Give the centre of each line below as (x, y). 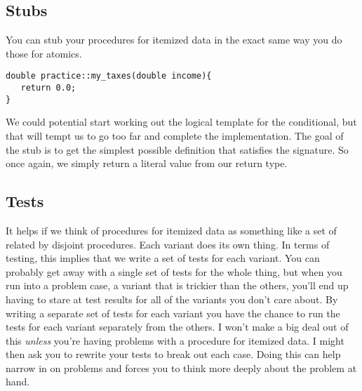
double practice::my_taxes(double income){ (109, 76)
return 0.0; (48, 88)
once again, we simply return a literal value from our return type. (147, 163)
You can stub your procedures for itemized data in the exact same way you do (174, 40)
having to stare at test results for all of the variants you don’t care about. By (172, 299)
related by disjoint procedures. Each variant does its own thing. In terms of (168, 244)
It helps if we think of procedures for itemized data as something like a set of (171, 230)
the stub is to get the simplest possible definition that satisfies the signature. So (177, 149)
